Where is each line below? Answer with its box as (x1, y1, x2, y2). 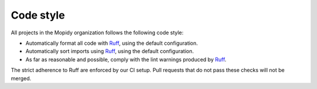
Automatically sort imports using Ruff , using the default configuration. (25, 48, 194, 55)
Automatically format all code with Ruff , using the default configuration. (25, 40, 198, 47)
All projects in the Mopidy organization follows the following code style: (11, 29, 184, 36)
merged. (11, 74, 32, 81)
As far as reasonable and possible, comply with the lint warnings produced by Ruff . (25, 56, 227, 63)
